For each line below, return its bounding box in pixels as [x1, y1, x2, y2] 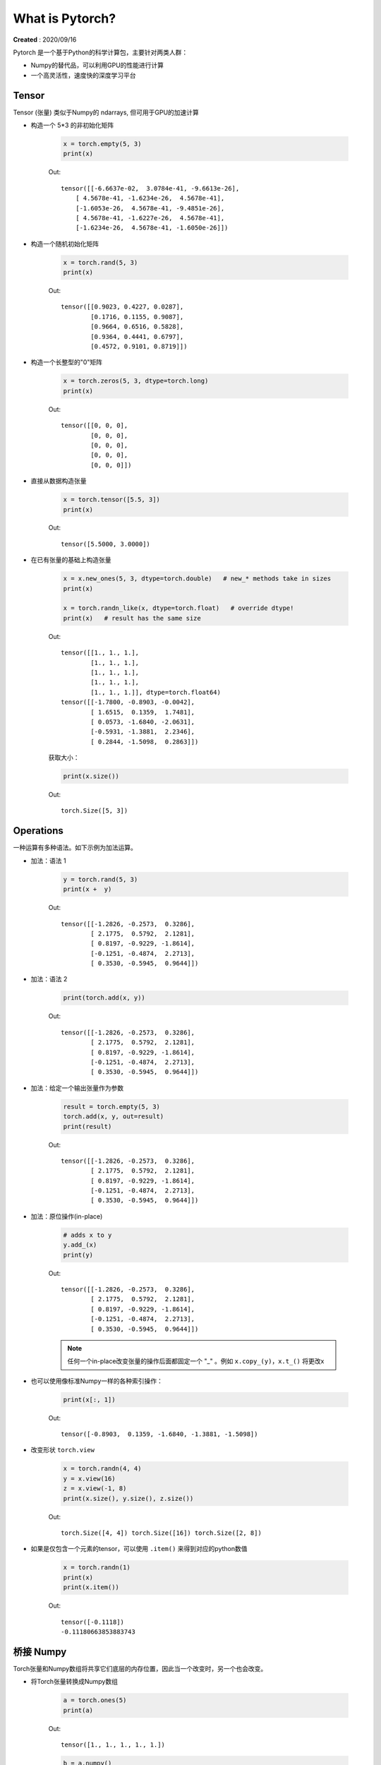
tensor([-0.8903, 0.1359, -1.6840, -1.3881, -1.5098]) [61, 1430, 258, 1438]
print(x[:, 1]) [63, 1395, 116, 1404]
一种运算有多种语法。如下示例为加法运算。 [13, 844, 137, 852]
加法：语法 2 [30, 975, 68, 983]
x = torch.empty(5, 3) [63, 140, 142, 148]
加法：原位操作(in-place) [30, 1211, 103, 1221]
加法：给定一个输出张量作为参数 [30, 1084, 123, 1092]
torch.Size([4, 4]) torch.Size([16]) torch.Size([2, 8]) [61, 1529, 262, 1537]
